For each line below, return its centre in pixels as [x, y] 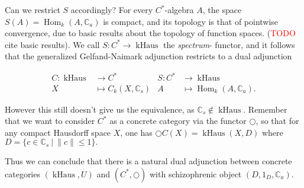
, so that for [277, 121]
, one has [136, 132]
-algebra [179, 9]
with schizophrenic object [196, 173]
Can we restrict [33, 9]
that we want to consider [50, 121]
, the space [222, 9]
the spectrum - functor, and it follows [229, 44]
